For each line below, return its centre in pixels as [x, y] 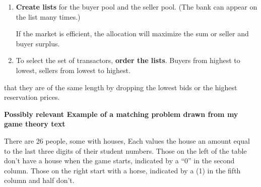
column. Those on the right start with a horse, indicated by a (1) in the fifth [122, 170]
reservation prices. [32, 97]
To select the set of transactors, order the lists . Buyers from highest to [128, 60]
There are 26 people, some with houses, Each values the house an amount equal [127, 140]
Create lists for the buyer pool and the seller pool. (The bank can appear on [137, 7]
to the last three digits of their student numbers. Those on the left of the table [125, 150]
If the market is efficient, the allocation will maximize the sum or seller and [132, 34]
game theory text [35, 124]
